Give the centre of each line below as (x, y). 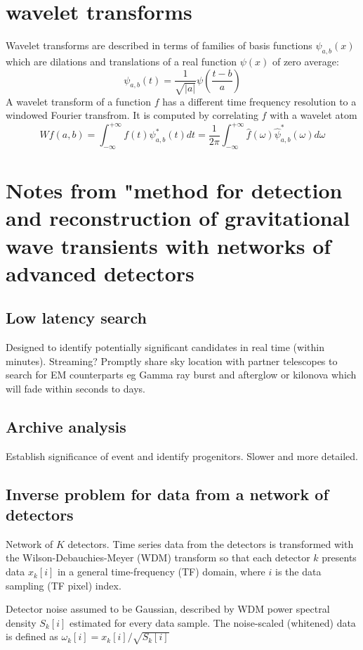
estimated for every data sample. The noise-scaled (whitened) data (212, 622)
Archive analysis (66, 426)
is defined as (32, 636)
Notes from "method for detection (174, 190)
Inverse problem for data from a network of (167, 493)
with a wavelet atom (313, 115)
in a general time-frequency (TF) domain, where (161, 572)
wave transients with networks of (169, 245)
